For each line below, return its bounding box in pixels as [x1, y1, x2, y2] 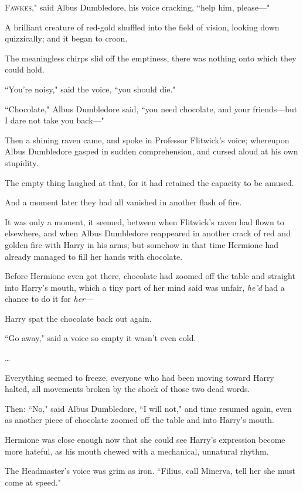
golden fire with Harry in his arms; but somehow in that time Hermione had [5, 238, 279, 250]
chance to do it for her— [5, 293, 94, 305]
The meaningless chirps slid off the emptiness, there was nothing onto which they [5, 51, 297, 64]
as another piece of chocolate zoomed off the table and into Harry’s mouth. [5, 414, 274, 426]
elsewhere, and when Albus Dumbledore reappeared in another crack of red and [5, 227, 291, 239]
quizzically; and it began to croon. [5, 32, 128, 44]
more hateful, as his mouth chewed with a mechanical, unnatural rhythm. [5, 445, 269, 457]
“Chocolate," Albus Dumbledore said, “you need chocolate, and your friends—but [5, 102, 298, 115]
